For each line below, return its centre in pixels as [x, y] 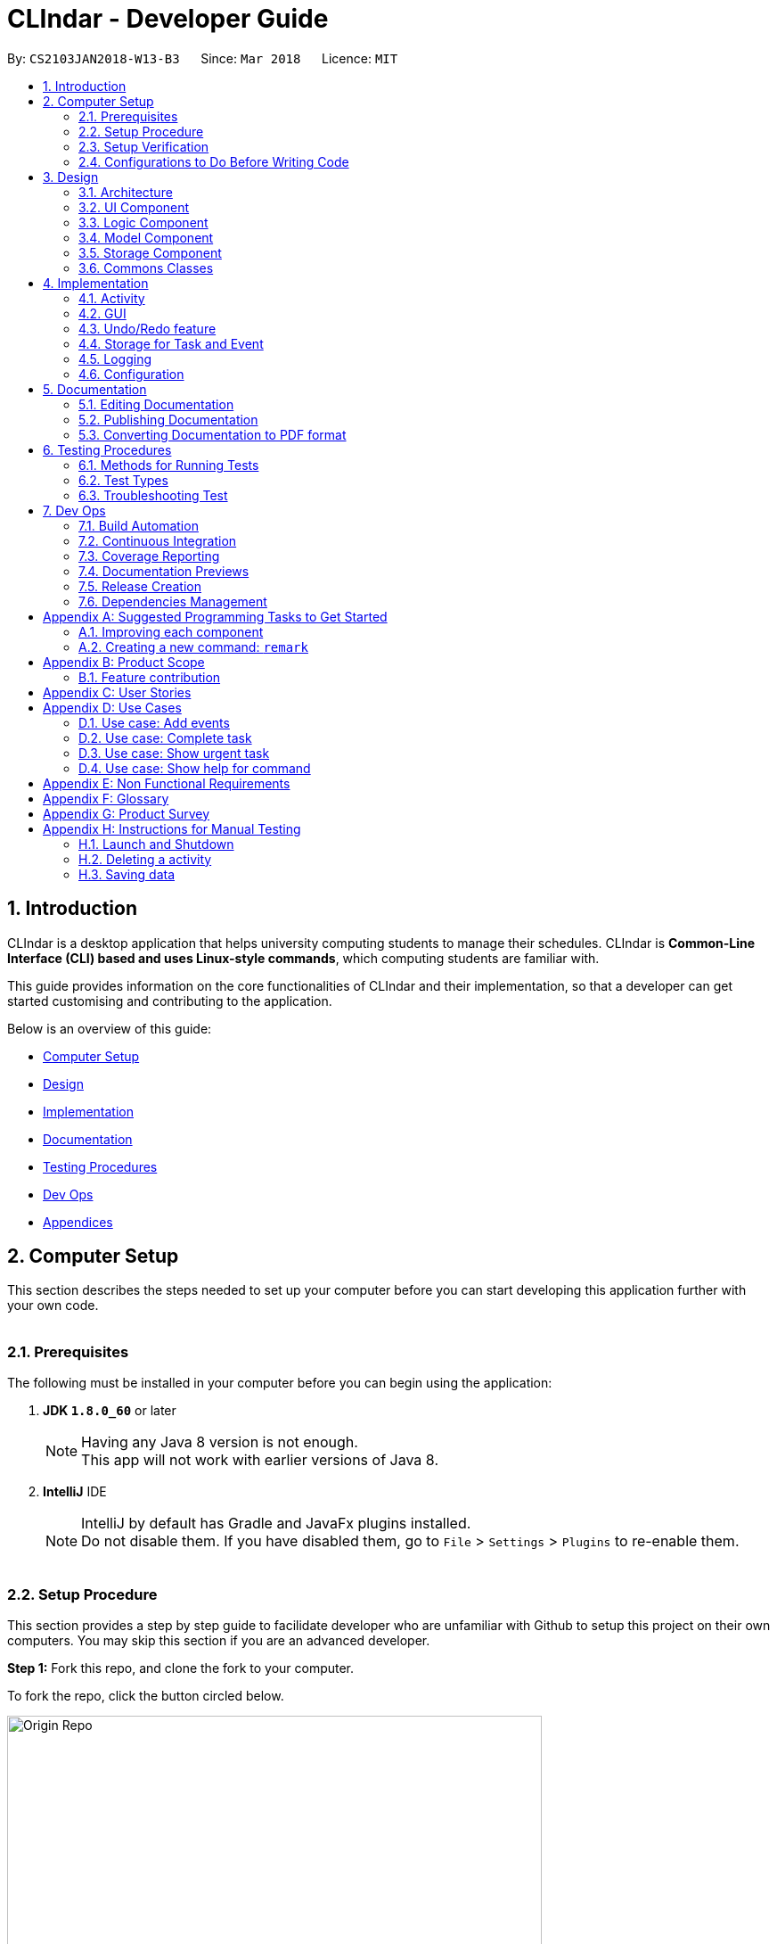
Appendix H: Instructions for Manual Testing [172, 828]
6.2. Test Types [123, 480]
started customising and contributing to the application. [170, 1001]
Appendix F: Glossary [106, 798]
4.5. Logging [115, 358]
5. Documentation [95, 389]
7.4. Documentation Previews [164, 571]
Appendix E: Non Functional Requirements [167, 783]
